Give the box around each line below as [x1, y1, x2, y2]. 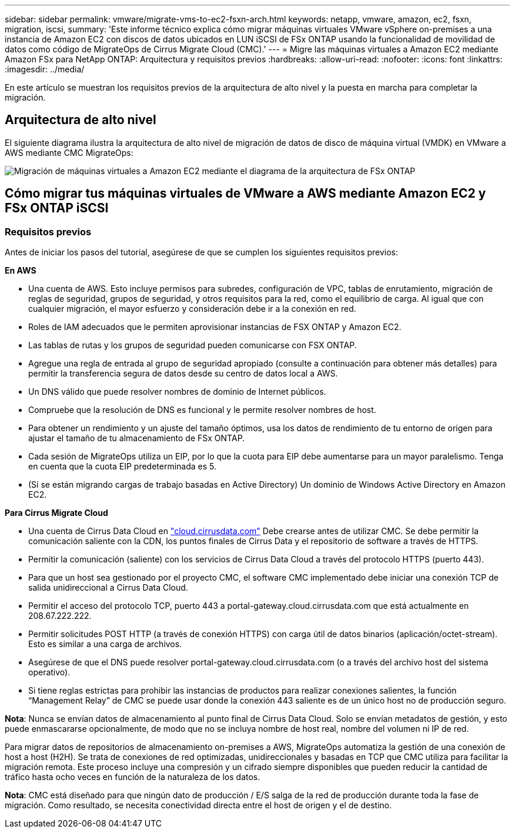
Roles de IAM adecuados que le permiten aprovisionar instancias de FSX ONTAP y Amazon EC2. [28, 322, 402, 332]
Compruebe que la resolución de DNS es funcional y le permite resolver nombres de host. [28, 405, 376, 415]
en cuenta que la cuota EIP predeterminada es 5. [28, 461, 217, 472]
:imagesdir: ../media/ [5, 64, 85, 74]
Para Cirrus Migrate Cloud [5, 508, 108, 518]
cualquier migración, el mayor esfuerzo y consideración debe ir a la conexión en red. [28, 304, 356, 314]
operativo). [28, 667, 71, 678]
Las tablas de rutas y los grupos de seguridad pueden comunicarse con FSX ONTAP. [28, 340, 357, 351]
